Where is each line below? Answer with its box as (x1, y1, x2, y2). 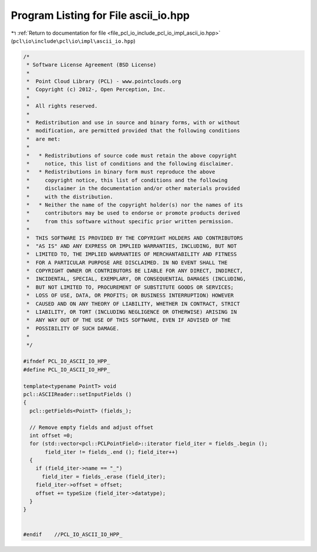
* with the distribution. (26, 193, 114, 200)
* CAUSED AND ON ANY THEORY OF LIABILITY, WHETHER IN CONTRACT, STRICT (26, 300, 240, 307)
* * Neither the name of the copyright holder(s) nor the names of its (26, 201, 244, 208)
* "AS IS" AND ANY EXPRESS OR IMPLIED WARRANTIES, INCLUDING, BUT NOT (26, 242, 237, 250)
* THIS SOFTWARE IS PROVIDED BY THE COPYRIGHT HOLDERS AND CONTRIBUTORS (26, 234, 244, 241)
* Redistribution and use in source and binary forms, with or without (26, 119, 240, 126)
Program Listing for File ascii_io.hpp (11, 9, 190, 22)
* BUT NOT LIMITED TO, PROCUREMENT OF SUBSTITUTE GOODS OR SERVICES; (26, 284, 234, 291)
